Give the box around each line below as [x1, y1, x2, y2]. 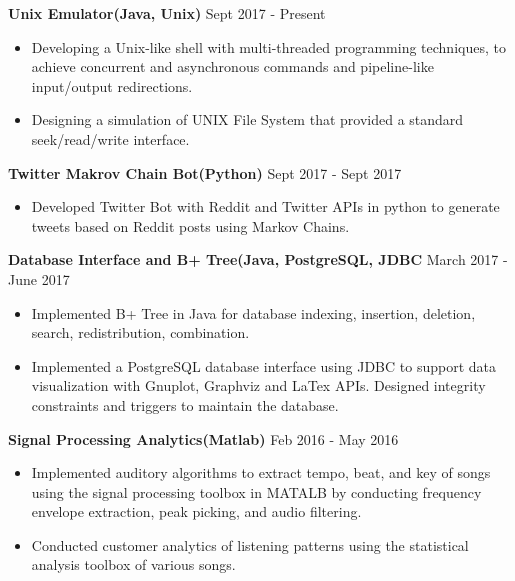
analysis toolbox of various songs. [31, 554, 236, 575]
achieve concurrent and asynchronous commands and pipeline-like [31, 56, 434, 77]
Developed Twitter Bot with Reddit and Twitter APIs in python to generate [31, 196, 500, 217]
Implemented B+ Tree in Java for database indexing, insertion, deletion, [31, 302, 476, 323]
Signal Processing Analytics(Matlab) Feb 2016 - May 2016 [8, 428, 399, 449]
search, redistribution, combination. [31, 322, 250, 343]
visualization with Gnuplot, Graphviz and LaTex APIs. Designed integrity [31, 375, 486, 396]
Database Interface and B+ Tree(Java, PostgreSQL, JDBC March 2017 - [8, 249, 508, 270]
